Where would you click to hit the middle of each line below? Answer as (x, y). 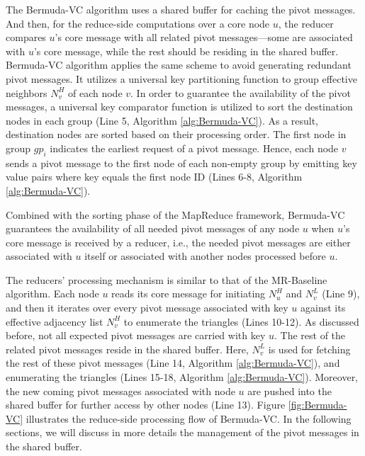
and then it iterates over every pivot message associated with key (147, 308)
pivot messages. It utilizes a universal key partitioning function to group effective (181, 78)
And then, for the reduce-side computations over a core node (138, 23)
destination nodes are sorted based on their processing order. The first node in (176, 134)
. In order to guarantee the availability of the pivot (241, 92)
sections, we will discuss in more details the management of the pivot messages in (182, 432)
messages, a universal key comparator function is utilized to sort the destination (179, 107)
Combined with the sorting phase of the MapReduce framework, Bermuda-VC (175, 214)
